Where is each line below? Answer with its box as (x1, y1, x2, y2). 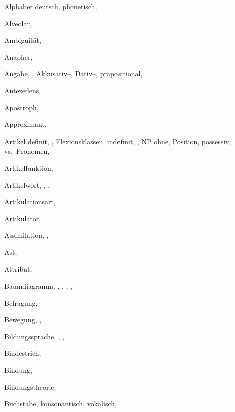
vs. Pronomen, (4, 146, 50, 156)
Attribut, (4, 263, 32, 274)
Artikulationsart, (4, 196, 56, 207)
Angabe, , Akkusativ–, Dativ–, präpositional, (4, 68, 143, 79)
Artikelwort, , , (4, 179, 50, 190)
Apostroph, (4, 102, 39, 112)
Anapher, (4, 51, 33, 62)
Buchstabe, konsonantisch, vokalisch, (4, 398, 117, 409)
